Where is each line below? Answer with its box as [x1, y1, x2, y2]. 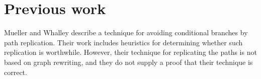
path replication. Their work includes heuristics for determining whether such [4, 37, 243, 47]
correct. [4, 66, 27, 77]
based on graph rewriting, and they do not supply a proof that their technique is [4, 56, 253, 67]
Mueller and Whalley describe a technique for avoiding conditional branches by [4, 27, 248, 38]
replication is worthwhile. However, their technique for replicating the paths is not [4, 47, 257, 57]
